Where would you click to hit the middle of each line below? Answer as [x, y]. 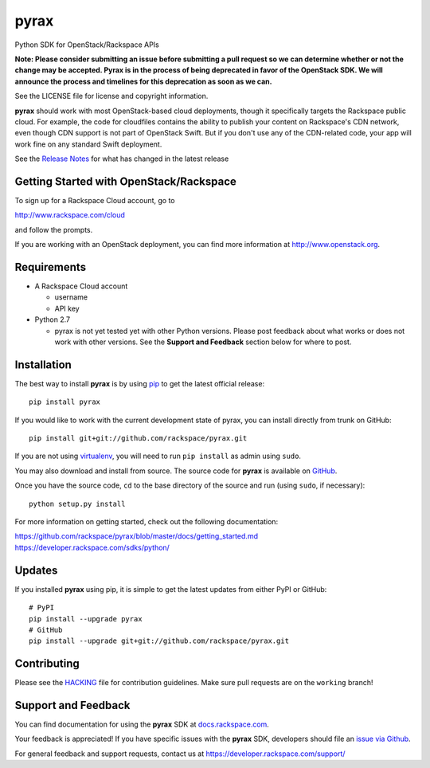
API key [67, 308]
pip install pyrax [65, 402]
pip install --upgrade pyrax [86, 619]
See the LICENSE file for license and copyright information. [111, 96]
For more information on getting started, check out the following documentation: [147, 522]
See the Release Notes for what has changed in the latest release [122, 159]
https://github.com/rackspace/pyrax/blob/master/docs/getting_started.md [137, 536]
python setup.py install [77, 504]
